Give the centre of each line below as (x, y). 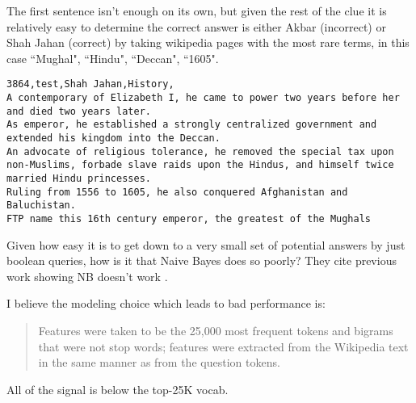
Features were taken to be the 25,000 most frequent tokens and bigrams (216, 330)
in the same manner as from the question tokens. (159, 362)
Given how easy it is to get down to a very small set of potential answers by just (206, 244)
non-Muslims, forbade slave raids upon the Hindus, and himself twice (200, 165)
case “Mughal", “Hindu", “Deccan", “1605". (113, 58)
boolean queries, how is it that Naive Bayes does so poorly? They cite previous (202, 260)
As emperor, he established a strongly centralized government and (192, 125)
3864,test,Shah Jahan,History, (90, 84)
